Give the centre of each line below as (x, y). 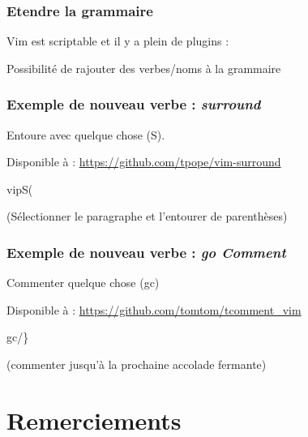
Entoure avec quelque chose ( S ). (86, 134)
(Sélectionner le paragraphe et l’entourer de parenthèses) (147, 216)
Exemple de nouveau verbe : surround (134, 104)
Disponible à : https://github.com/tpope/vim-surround (144, 162)
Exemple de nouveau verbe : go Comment (146, 252)
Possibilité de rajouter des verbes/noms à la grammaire (144, 68)
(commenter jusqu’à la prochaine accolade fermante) (137, 364)
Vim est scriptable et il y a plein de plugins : (118, 41)
